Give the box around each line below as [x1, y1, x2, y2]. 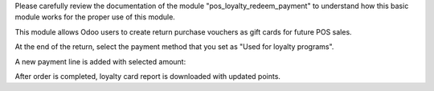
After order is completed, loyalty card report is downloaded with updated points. [14, 71, 281, 81]
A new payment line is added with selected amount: [14, 56, 186, 66]
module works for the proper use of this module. [14, 12, 176, 22]
